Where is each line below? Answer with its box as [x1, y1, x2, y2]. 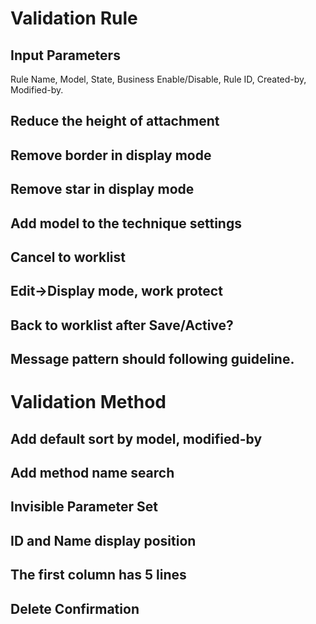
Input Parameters [10, 47, 121, 64]
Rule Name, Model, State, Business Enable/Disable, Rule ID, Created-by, [10, 73, 307, 85]
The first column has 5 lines [10, 567, 187, 584]
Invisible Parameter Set [10, 498, 158, 516]
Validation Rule [10, 7, 138, 30]
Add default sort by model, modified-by [10, 430, 263, 447]
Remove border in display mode [10, 147, 212, 164]
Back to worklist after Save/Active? [10, 317, 234, 334]
